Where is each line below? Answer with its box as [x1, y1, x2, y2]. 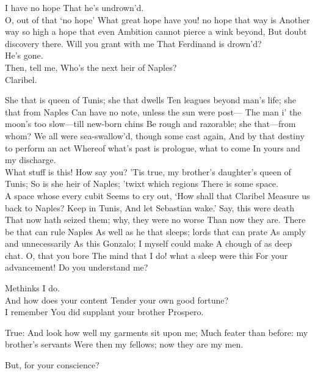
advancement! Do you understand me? [5, 261, 148, 274]
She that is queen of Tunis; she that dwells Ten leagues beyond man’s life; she [5, 93, 296, 106]
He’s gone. [5, 49, 43, 62]
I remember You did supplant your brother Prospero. [5, 305, 204, 318]
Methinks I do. [5, 282, 60, 294]
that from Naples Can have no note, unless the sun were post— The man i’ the [5, 105, 302, 118]
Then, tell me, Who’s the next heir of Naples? [5, 60, 177, 73]
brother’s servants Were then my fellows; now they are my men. [5, 338, 244, 351]
